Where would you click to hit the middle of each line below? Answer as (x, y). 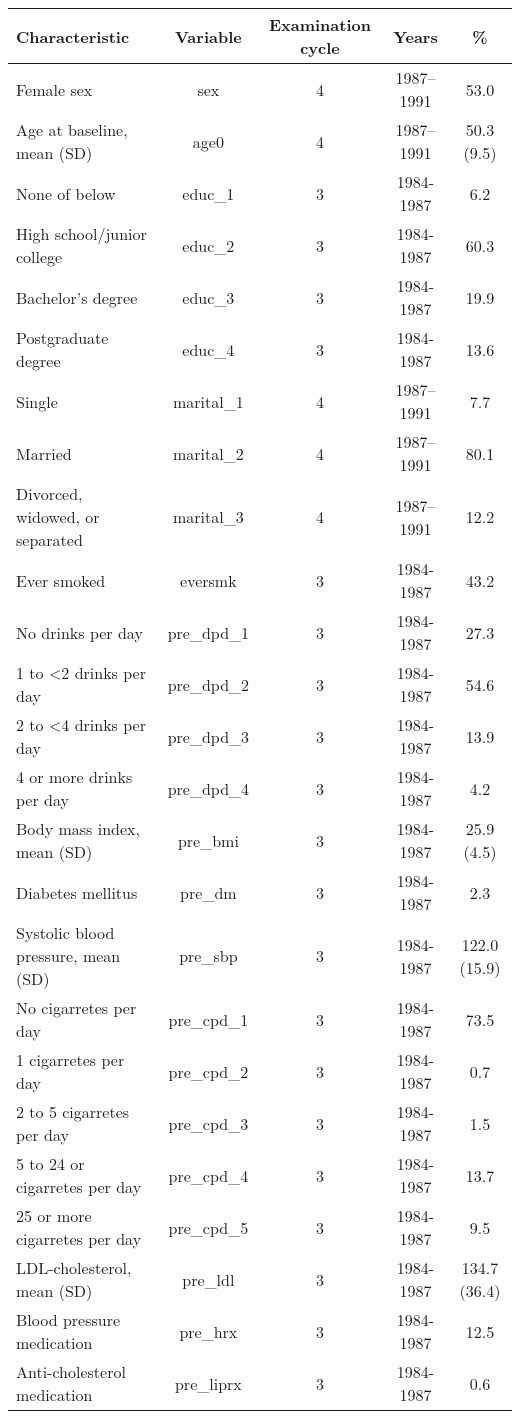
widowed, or (58, 516)
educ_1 (208, 193)
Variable (208, 36)
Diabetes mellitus (77, 892)
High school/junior (81, 233)
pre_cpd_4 (208, 1175)
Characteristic (73, 36)
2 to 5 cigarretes (73, 1111)
